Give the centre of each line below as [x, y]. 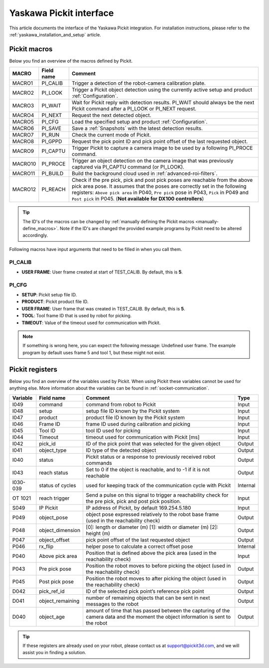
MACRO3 [23, 106]
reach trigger [54, 498]
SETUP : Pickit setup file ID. [49, 295]
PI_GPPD [52, 141]
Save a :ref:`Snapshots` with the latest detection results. [137, 129]
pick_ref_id [52, 591]
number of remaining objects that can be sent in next [148, 598]
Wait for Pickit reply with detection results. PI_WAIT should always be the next [163, 103]
